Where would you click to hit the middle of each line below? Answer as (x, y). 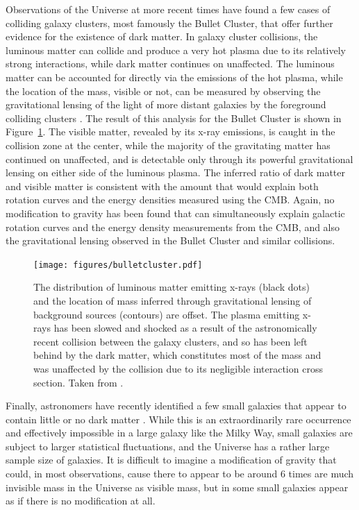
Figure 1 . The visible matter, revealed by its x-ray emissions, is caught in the (170, 131)
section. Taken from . (78, 382)
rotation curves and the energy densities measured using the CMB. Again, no (170, 199)
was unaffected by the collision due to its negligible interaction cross (178, 368)
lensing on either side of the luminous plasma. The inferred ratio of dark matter (176, 172)
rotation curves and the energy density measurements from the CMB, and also (173, 227)
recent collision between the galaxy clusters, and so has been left (170, 341)
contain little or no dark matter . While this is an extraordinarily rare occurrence (178, 419)
